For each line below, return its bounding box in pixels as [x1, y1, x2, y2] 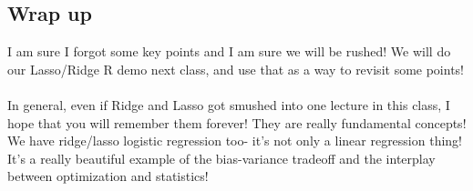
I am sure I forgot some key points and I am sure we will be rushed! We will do [7, 42, 451, 61]
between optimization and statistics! [7, 166, 209, 186]
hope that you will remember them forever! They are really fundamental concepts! [7, 113, 467, 132]
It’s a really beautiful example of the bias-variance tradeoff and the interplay [7, 148, 436, 167]
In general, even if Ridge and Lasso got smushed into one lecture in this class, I [7, 95, 450, 114]
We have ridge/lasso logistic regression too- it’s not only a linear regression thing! [7, 131, 462, 150]
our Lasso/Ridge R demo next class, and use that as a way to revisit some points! [7, 59, 465, 78]
